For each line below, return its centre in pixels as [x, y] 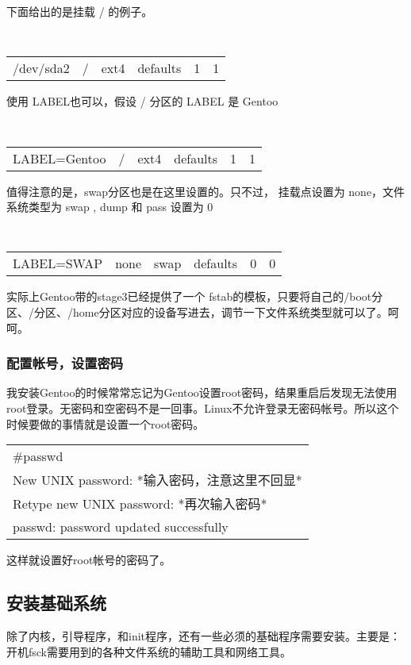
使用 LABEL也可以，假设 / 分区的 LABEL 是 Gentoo [142, 101]
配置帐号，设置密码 [65, 363]
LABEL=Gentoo [60, 158]
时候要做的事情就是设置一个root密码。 [106, 423]
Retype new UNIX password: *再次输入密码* [140, 504]
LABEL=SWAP [58, 263]
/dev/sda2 [41, 68]
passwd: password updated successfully [121, 527]
